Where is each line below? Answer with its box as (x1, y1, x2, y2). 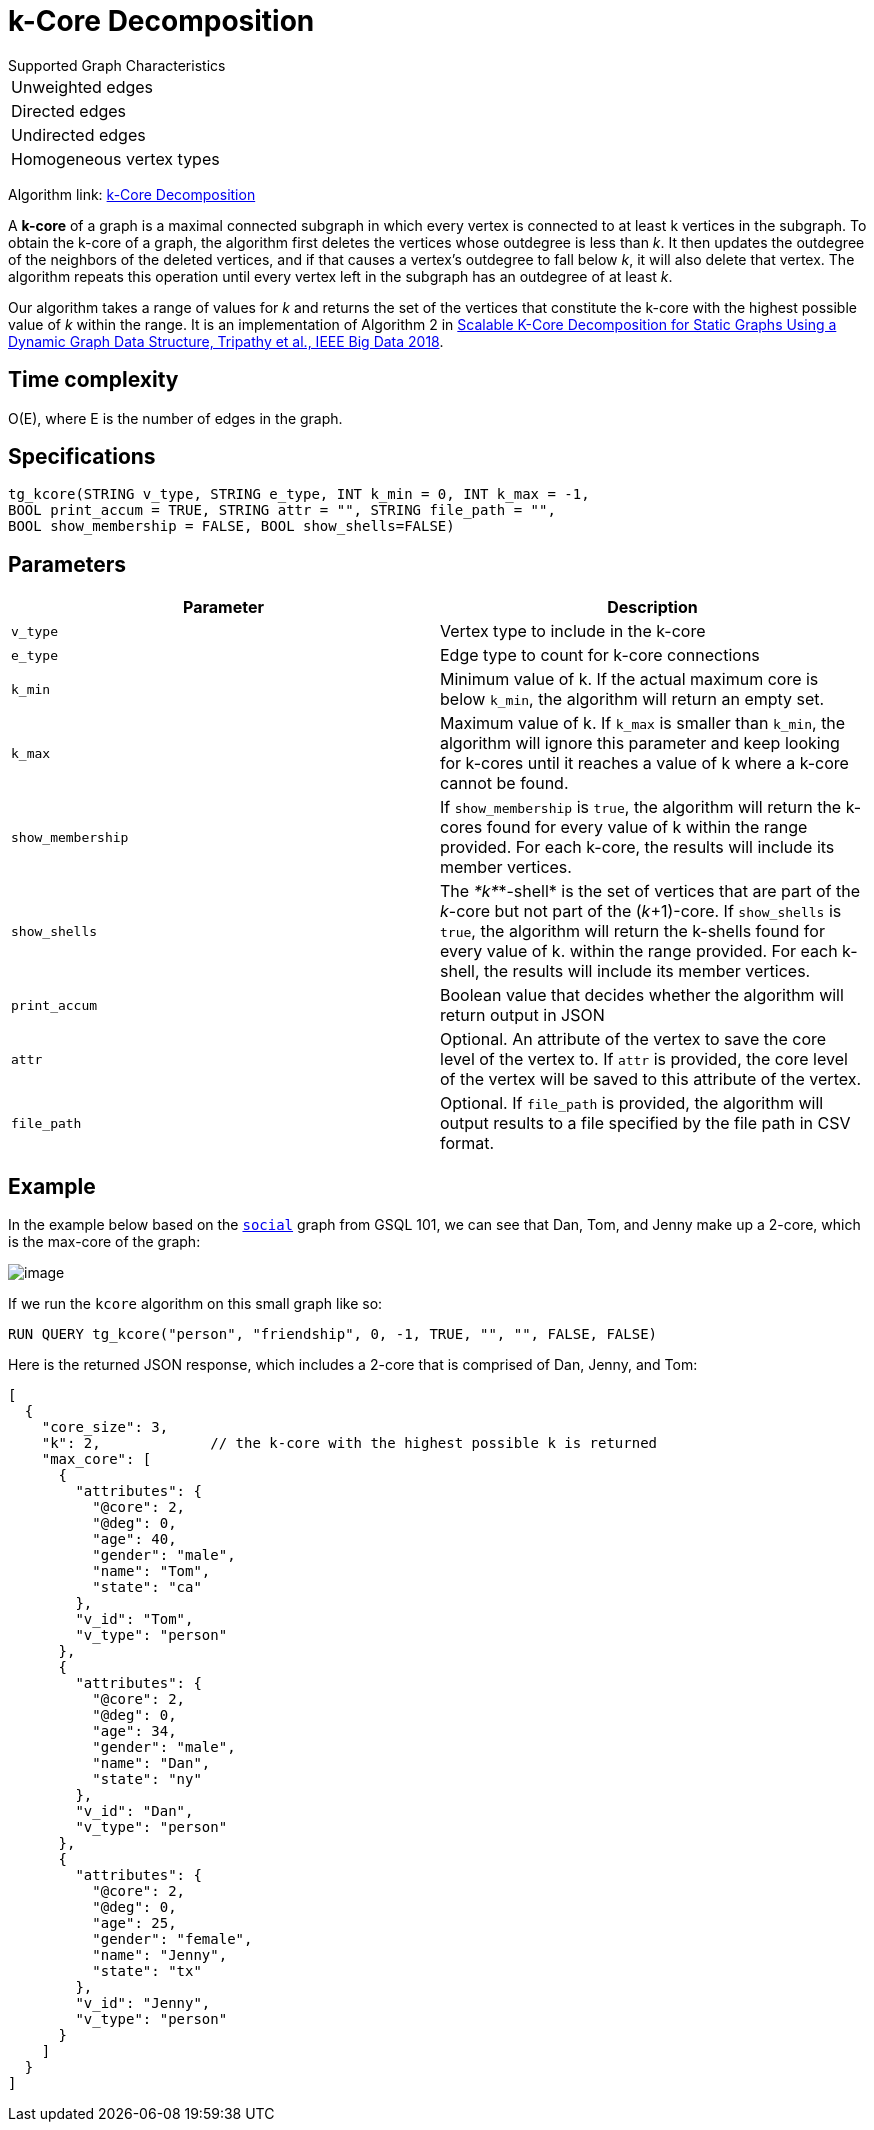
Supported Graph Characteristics (8, 56, 226, 74)
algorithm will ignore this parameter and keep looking (440, 733, 840, 754)
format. (440, 1133, 495, 1154)
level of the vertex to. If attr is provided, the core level (440, 1049, 848, 1070)
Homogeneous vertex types (11, 148, 220, 169)
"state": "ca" (92, 1579, 202, 1596)
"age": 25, (92, 1915, 177, 1932)
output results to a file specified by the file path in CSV (440, 1113, 851, 1134)
